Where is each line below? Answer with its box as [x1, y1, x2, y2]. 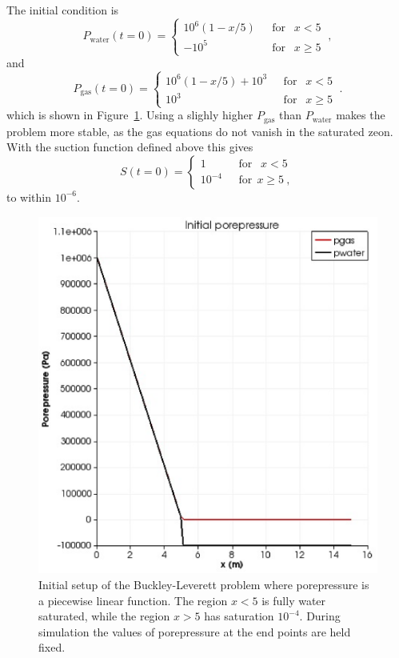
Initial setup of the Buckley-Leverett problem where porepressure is [38, 576, 369, 592]
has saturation [204, 608, 274, 624]
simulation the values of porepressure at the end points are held [38, 623, 351, 640]
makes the [336, 106, 385, 123]
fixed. [38, 639, 66, 656]
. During [299, 608, 341, 624]
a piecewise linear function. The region [38, 592, 228, 608]
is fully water [261, 592, 326, 608]
